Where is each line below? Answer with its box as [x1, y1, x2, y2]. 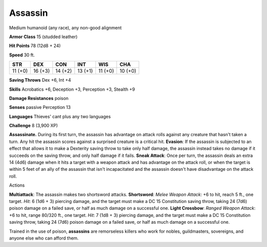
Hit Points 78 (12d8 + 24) [9, 43, 61, 49]
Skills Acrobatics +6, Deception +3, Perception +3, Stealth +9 [9, 86, 135, 92]
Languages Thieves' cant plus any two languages [9, 113, 111, 119]
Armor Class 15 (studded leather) [9, 34, 78, 40]
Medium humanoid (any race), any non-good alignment [9, 25, 122, 31]
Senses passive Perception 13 [9, 104, 71, 110]
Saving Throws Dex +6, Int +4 [9, 77, 71, 83]
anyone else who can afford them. [9, 235, 79, 241]
